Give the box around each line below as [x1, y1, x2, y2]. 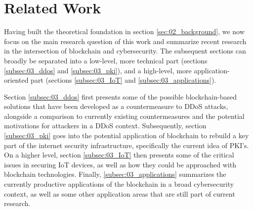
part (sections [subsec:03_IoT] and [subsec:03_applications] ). [31, 75, 216, 85]
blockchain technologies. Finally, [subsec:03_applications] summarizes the [4, 169, 226, 179]
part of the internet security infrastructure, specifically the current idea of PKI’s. [4, 140, 249, 150]
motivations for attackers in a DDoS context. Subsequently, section [4, 120, 207, 131]
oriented [4, 75, 29, 85]
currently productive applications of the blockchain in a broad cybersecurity [4, 179, 234, 189]
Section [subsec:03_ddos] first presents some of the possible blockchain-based [4, 91, 237, 102]
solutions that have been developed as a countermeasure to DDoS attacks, [4, 101, 228, 111]
